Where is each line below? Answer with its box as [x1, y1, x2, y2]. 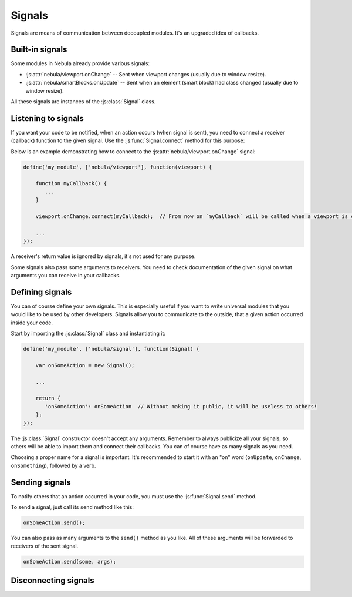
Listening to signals [11, 113, 84, 123]
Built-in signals [11, 45, 67, 55]
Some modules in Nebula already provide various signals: [11, 60, 150, 67]
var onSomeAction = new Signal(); [35, 362, 135, 368]
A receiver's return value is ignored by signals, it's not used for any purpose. [11, 253, 196, 260]
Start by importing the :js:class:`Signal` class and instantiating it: [11, 330, 165, 337]
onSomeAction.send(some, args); [23, 558, 117, 565]
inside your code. [11, 319, 53, 326]
